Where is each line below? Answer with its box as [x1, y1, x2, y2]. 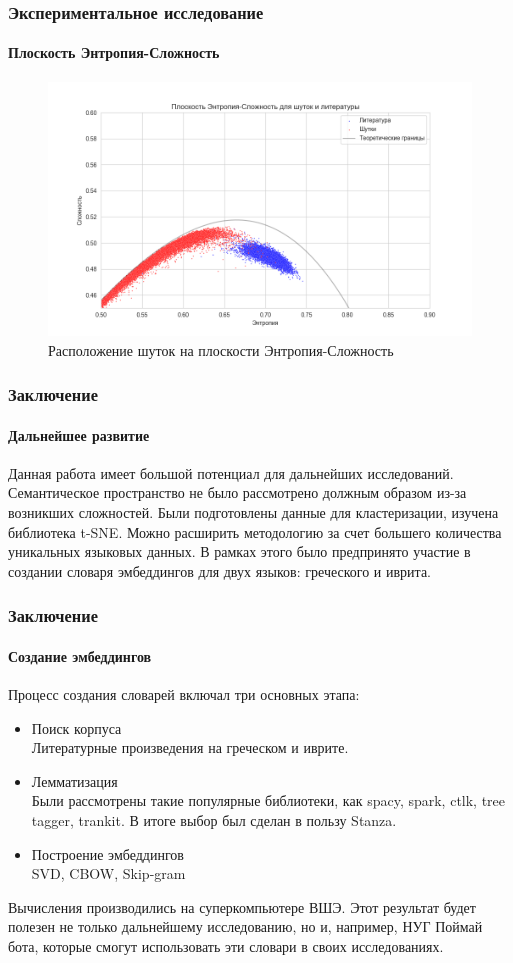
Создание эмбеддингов [8, 645, 152, 666]
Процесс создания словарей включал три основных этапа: [8, 684, 360, 705]
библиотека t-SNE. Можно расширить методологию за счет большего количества [8, 521, 502, 542]
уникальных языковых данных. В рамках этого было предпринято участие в [8, 541, 471, 562]
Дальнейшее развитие [8, 424, 150, 445]
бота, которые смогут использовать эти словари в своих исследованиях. [8, 936, 444, 956]
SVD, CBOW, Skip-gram [31, 863, 186, 884]
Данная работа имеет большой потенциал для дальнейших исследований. [8, 462, 454, 483]
